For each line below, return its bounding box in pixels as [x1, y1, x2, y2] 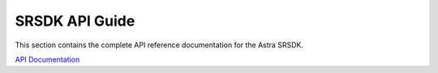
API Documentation [15, 55, 80, 64]
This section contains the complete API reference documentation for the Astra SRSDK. [15, 40, 304, 50]
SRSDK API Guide [15, 12, 135, 30]
